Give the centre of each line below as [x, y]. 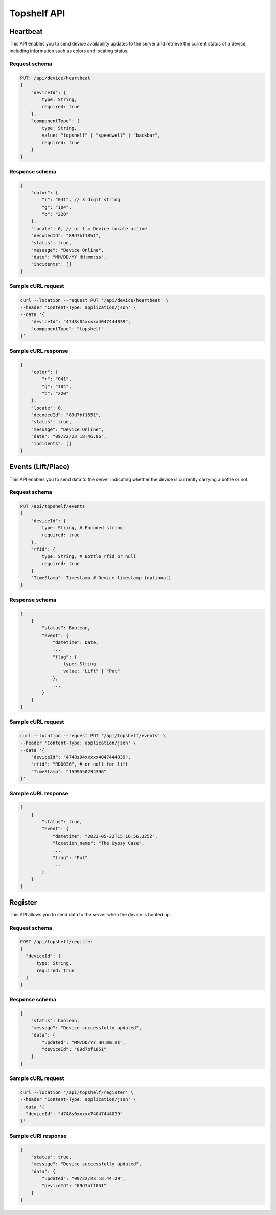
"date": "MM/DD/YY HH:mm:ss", [69, 257]
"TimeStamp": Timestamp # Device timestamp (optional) [101, 578]
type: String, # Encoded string [82, 528]
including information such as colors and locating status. [69, 51]
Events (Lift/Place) [40, 467]
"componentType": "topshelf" [67, 329]
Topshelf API [37, 13]
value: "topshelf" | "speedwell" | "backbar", [101, 135]
